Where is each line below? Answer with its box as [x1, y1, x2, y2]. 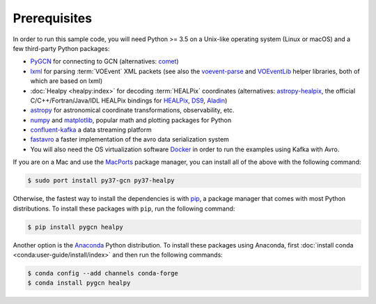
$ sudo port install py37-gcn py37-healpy [27, 176, 175, 185]
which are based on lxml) [30, 77, 103, 85]
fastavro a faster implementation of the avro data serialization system [30, 135, 230, 144]
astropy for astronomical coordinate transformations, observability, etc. [30, 106, 235, 114]
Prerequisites [13, 10, 93, 26]
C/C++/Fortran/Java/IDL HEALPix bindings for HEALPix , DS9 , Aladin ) [30, 96, 228, 105]
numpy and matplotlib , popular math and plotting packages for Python [30, 116, 232, 124]
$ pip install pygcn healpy [27, 223, 123, 231]
